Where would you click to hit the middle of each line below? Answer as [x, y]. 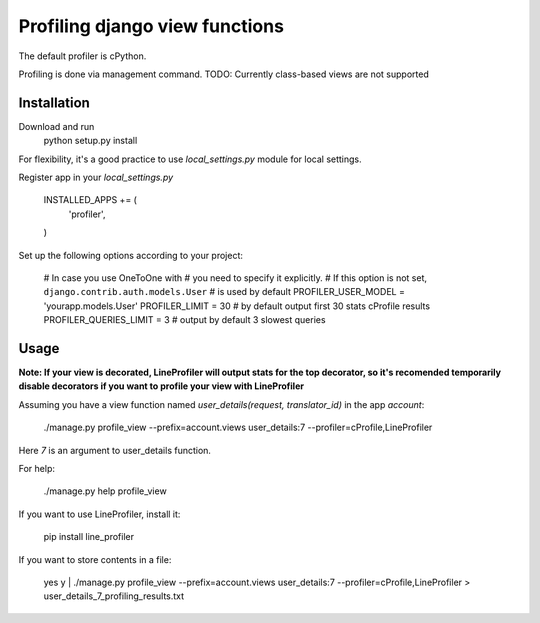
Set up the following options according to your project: [131, 255]
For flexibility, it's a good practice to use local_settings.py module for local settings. [190, 159]
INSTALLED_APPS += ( [90, 200]
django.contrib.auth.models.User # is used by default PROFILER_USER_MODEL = [224, 292]
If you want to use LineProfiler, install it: [99, 514]
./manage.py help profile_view [105, 491]
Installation [54, 102]
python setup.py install [90, 141]
